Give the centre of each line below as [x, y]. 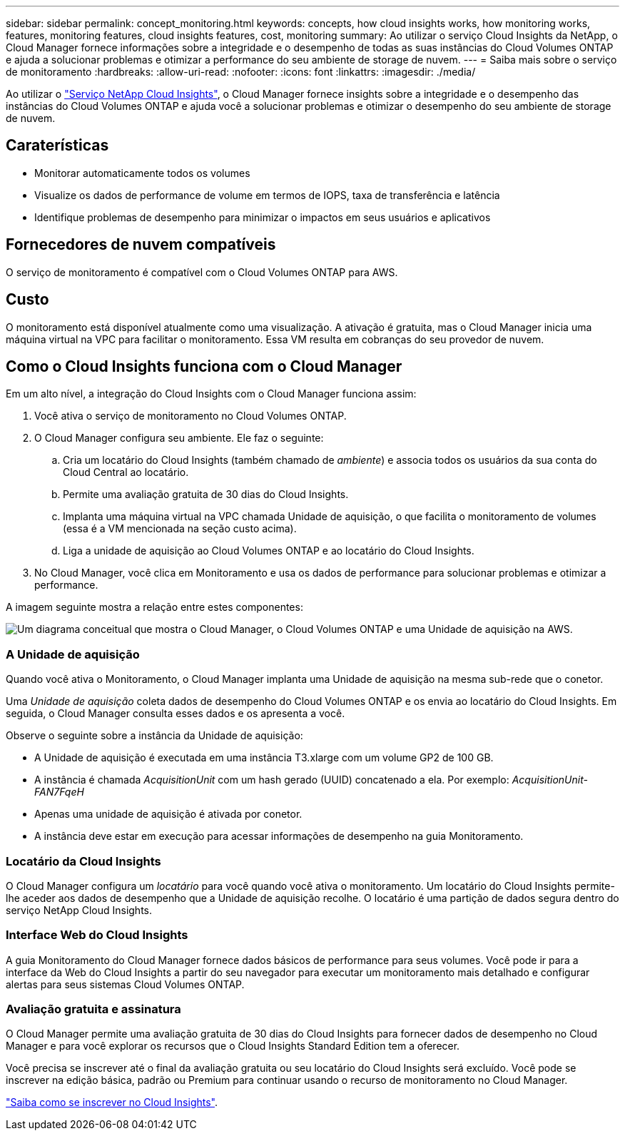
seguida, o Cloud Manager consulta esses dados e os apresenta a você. [176, 714]
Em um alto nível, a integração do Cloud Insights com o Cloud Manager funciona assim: [211, 394]
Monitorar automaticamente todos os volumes [142, 173]
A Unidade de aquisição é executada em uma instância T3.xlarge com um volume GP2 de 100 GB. [264, 758]
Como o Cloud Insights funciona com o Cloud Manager [204, 366]
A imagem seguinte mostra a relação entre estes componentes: [154, 607]
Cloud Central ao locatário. [126, 472]
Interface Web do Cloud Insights [97, 935]
